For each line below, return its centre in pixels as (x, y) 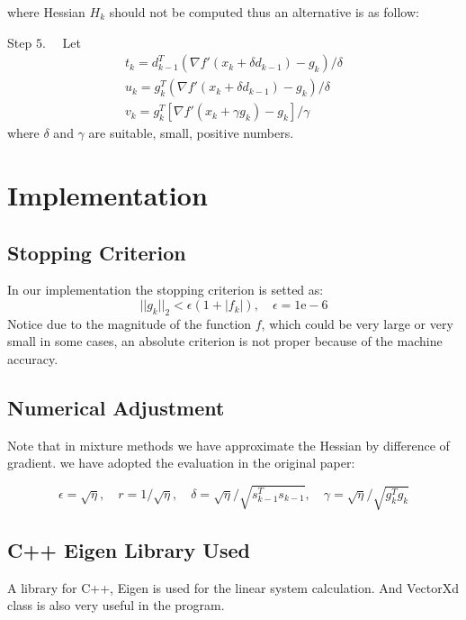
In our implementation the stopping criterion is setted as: (166, 290)
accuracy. (33, 359)
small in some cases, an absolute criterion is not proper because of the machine (225, 341)
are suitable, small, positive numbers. (191, 133)
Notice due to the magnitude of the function (130, 323)
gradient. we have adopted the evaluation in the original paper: (181, 463)
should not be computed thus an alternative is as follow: (264, 12)
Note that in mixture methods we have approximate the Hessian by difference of (229, 445)
